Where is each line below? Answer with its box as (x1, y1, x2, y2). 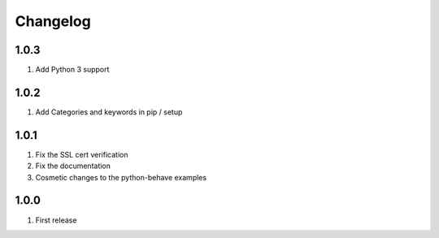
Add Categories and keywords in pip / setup (35, 106, 183, 117)
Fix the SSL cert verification (35, 149, 128, 159)
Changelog (15, 12, 91, 30)
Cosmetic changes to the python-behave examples (35, 172, 207, 182)
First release (35, 215, 77, 225)
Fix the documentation (35, 161, 111, 171)
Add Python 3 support (35, 65, 110, 75)
